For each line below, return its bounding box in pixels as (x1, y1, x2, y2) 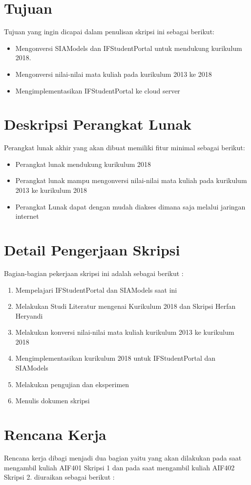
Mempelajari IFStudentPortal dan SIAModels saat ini (15, 284, 177, 295)
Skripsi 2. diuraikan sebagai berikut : (4, 472, 115, 482)
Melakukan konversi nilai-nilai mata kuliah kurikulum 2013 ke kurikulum (15, 327, 234, 337)
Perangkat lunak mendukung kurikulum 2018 (15, 159, 151, 169)
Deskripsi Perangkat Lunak (4, 114, 192, 134)
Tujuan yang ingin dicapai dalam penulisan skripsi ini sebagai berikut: (4, 26, 214, 37)
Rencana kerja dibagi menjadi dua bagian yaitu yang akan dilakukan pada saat (4, 452, 242, 462)
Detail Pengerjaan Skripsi (4, 239, 180, 259)
